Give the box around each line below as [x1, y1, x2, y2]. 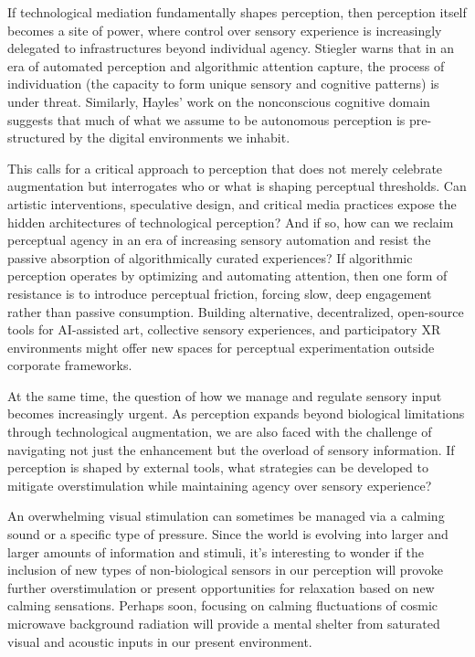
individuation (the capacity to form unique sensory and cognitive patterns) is [7, 74, 439, 93]
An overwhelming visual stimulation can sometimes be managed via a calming [7, 506, 445, 525]
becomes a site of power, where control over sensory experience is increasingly [7, 20, 442, 39]
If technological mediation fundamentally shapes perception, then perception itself [7, 3, 467, 21]
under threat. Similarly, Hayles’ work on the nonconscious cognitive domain [7, 91, 430, 111]
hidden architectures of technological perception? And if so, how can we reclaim [7, 212, 454, 231]
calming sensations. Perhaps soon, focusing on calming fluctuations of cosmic [7, 596, 438, 615]
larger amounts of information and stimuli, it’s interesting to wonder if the [7, 542, 424, 561]
